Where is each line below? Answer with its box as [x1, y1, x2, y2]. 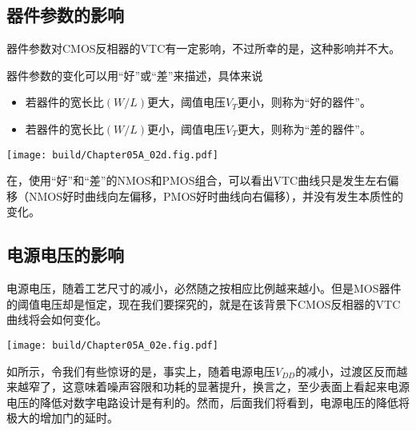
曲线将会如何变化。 [6, 311, 107, 328]
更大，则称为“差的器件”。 [237, 120, 371, 137]
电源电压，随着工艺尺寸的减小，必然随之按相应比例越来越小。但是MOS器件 [6, 280, 402, 297]
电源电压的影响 [6, 242, 124, 267]
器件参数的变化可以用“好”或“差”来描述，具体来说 [6, 66, 263, 83]
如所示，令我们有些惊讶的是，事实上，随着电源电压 [6, 362, 275, 379]
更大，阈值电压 [147, 94, 226, 110]
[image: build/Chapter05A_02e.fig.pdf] [6, 340, 218, 351]
